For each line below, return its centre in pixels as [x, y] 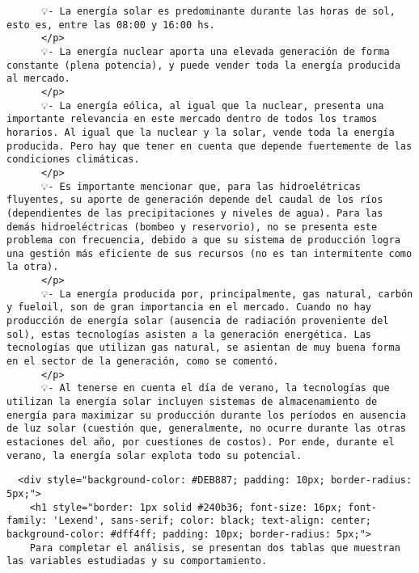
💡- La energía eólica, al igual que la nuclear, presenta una [212, 105]
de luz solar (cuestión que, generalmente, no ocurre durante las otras [206, 429]
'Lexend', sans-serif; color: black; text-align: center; [212, 521]
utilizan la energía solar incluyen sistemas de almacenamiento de [192, 402]
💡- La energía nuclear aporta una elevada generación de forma [215, 51]
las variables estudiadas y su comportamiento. [137, 561]
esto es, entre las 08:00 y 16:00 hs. [111, 25]
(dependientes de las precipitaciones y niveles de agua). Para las [195, 213]
